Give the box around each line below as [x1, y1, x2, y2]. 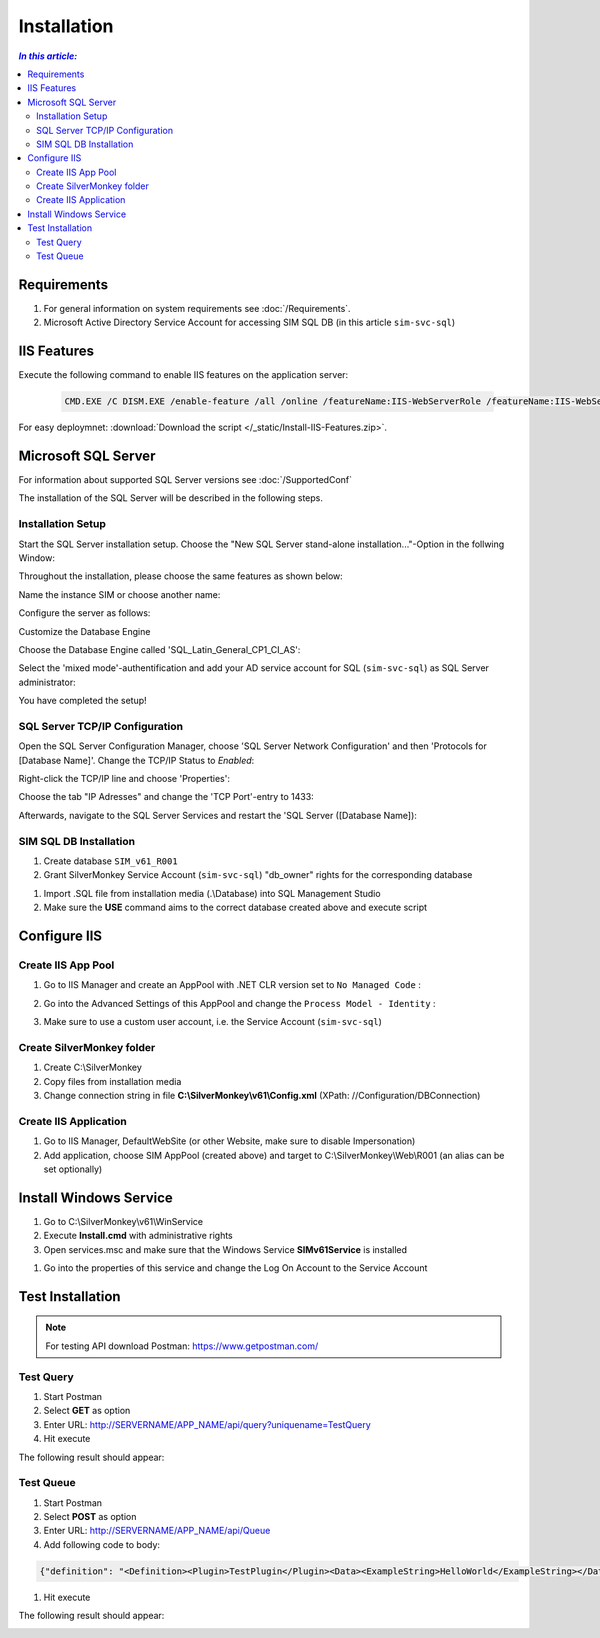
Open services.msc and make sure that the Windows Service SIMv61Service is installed [43, 1243, 408, 1255]
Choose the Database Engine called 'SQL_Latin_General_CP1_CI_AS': [18, 643, 301, 655]
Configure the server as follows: [18, 607, 151, 619]
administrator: [18, 676, 76, 688]
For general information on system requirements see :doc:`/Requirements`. [43, 302, 351, 314]
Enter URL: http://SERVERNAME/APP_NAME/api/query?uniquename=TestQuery [43, 1418, 372, 1430]
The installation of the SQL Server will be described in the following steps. [18, 492, 324, 504]
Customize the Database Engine [18, 625, 151, 637]
